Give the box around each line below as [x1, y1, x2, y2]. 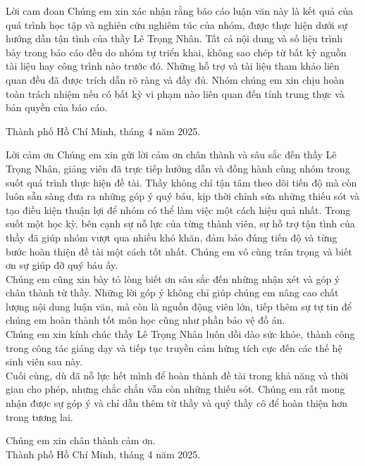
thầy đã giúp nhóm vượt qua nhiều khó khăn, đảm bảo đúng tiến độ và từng [6, 229, 338, 244]
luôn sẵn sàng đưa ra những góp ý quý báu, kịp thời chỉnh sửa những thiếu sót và [6, 189, 360, 203]
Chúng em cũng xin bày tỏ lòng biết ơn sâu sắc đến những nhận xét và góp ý [6, 271, 340, 286]
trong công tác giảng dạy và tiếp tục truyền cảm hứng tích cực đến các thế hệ [6, 340, 342, 355]
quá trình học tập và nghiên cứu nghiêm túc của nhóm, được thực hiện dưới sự [6, 17, 347, 32]
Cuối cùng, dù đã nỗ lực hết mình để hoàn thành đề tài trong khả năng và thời [6, 367, 349, 382]
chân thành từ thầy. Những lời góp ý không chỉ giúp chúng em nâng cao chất [6, 285, 339, 300]
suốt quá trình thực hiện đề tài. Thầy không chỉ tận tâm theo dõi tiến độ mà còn [6, 175, 357, 189]
